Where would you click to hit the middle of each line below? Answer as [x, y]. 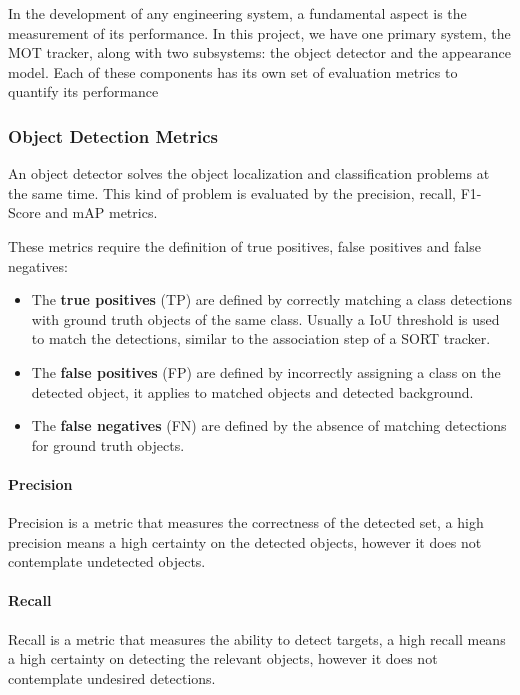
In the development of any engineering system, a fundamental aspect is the [237, 13]
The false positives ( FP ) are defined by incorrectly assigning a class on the [266, 371]
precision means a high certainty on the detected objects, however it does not [245, 541]
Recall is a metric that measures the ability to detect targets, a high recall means [257, 638]
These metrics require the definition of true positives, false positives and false [244, 245]
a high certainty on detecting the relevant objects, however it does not [223, 658]
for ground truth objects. [108, 444]
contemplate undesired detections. [112, 677]
